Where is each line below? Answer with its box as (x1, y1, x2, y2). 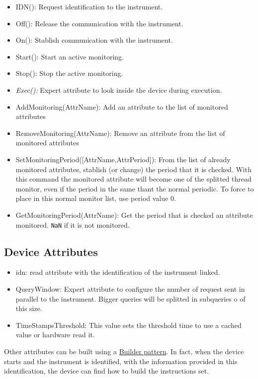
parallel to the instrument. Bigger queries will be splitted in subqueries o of (15, 293, 246, 304)
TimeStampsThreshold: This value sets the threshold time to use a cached (15, 319, 242, 330)
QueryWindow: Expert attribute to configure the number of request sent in (15, 283, 245, 294)
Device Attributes (4, 244, 98, 259)
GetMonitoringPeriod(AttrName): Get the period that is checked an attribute (15, 209, 253, 220)
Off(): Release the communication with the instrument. (15, 18, 183, 28)
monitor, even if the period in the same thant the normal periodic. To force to (15, 183, 254, 193)
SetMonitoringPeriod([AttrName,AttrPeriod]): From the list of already (15, 154, 231, 164)
